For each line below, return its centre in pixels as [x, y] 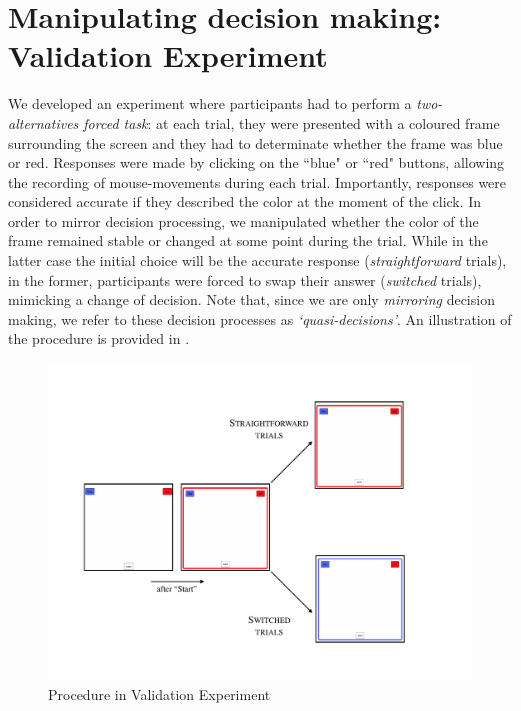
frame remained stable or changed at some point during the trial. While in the [248, 240]
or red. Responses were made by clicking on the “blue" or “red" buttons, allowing [256, 162]
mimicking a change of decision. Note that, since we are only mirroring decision [251, 299]
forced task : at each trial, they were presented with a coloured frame [291, 122]
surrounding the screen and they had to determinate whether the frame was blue [255, 142]
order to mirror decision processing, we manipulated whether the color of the [243, 220]
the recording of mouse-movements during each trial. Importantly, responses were [257, 181]
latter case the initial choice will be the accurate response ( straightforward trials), [257, 260]
